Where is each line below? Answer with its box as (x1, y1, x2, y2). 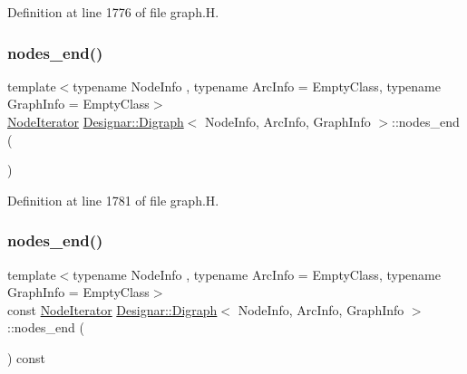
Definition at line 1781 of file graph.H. (7, 190, 219, 209)
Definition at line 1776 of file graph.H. (7, 3, 219, 21)
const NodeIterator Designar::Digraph (7, 300, 218, 319)
